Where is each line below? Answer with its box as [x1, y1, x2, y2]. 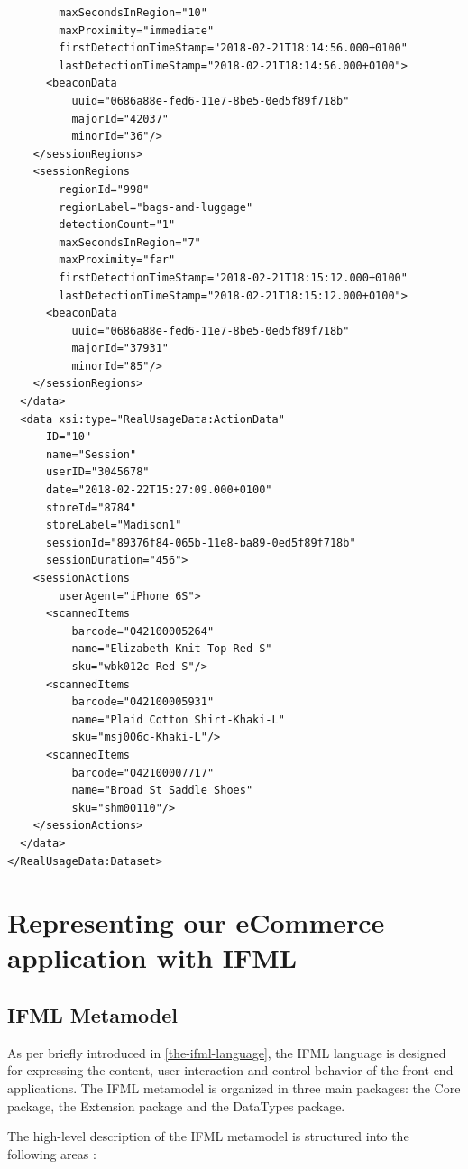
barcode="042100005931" [71, 695, 215, 709]
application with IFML [7, 939, 298, 976]
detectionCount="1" [59, 218, 176, 232]
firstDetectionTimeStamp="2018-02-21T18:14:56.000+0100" [59, 41, 408, 55]
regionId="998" [59, 182, 150, 196]
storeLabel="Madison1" [45, 519, 182, 532]
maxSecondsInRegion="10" [59, 6, 207, 19]
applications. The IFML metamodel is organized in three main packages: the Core [7, 1079, 461, 1098]
